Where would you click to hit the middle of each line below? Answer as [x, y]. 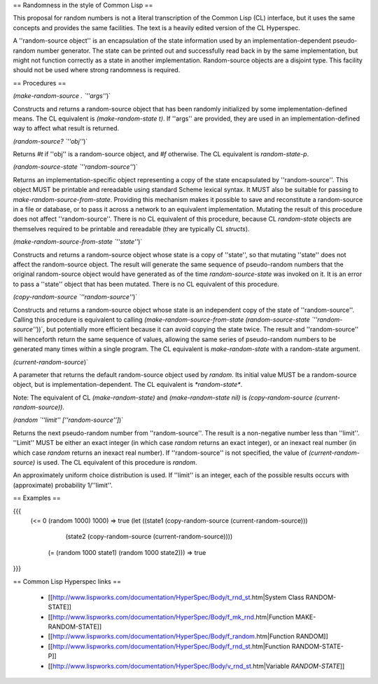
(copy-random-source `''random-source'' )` [75, 297]
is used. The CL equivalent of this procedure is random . [117, 463]
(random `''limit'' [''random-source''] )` [68, 420]
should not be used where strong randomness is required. [97, 70]
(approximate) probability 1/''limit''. [63, 485]
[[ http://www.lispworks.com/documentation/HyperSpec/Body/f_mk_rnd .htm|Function [171, 617]
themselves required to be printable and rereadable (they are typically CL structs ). [131, 228]
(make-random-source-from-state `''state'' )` [78, 242]
